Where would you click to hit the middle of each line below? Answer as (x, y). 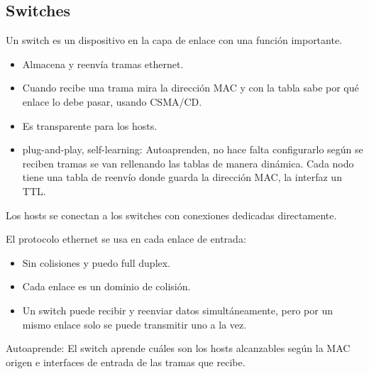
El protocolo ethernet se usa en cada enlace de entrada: (126, 239)
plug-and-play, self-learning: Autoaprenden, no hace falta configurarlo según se (193, 149)
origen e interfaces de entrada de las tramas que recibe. (126, 362)
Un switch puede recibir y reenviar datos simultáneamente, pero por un (177, 310)
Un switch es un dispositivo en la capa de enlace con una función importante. (174, 40)
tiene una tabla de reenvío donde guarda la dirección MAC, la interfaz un (182, 177)
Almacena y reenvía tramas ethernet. (103, 64)
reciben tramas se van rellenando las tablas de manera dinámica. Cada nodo (188, 163)
